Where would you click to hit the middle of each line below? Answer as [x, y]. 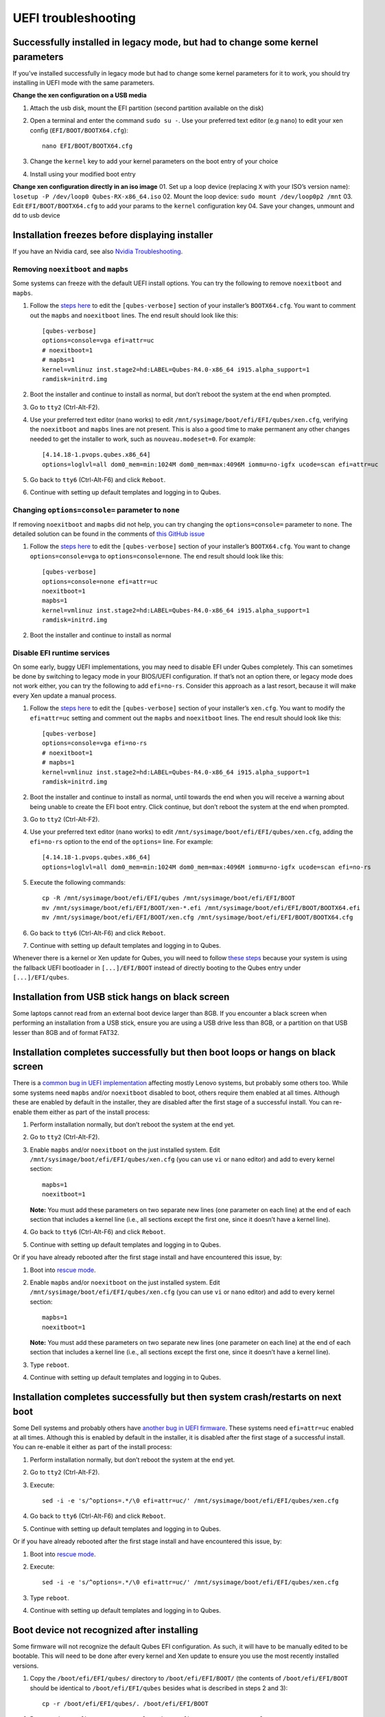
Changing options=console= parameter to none [96, 510]
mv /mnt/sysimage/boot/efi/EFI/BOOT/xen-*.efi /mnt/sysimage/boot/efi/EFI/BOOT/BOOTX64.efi [201, 908]
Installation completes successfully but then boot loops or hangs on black [174, 1052]
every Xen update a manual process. [65, 695]
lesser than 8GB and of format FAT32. [66, 1032]
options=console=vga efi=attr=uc [98, 341]
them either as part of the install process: [92, 1112]
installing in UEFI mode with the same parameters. [83, 83]
